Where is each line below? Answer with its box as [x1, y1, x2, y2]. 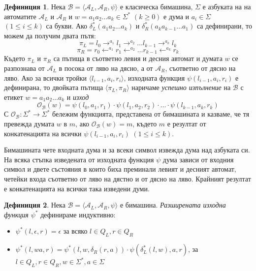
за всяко [63, 226, 88, 236]
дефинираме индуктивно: [40, 209, 116, 219]
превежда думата [4, 119, 55, 128]
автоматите [4, 11, 36, 21]
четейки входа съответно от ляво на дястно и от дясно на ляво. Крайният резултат [4, 173, 251, 183]
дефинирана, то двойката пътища [4, 82, 103, 92]
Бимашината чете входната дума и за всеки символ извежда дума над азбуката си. [4, 145, 250, 155]
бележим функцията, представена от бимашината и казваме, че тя [52, 109, 250, 119]
